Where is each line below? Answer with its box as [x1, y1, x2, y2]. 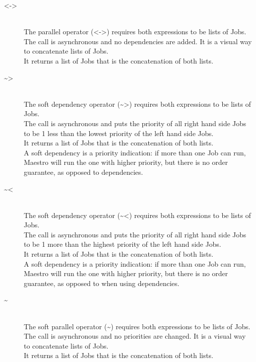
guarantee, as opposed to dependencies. [24, 166, 143, 177]
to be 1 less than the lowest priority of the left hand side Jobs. [24, 128, 214, 138]
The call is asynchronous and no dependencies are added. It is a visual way [24, 36, 252, 46]
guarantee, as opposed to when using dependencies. [24, 278, 180, 288]
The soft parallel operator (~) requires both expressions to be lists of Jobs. [24, 321, 251, 331]
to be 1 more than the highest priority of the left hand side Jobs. [24, 239, 221, 249]
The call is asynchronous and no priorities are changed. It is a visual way [24, 331, 246, 341]
